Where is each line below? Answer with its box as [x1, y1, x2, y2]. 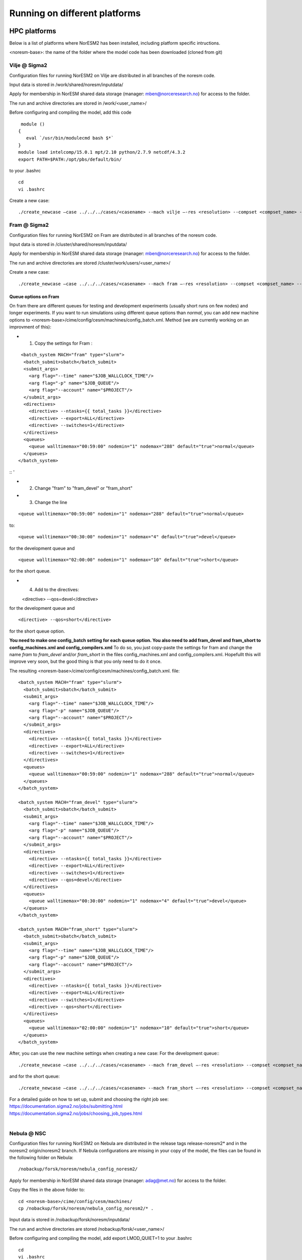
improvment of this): [9, 324, 51, 330]
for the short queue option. [9, 628, 65, 634]
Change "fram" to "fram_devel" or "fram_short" [34, 485, 133, 491]
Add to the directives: [34, 587, 79, 593]
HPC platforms [9, 27, 56, 35]
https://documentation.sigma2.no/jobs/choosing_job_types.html [9, 1110, 142, 1116]
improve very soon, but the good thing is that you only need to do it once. [9, 658, 162, 665]
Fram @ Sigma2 [9, 222, 49, 229]
